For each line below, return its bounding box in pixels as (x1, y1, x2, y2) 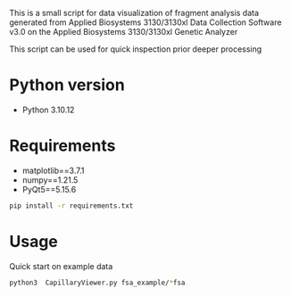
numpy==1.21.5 (21, 174, 79, 185)
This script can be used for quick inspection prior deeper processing (9, 44, 262, 54)
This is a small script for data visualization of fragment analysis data (9, 8, 260, 18)
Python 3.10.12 (21, 104, 75, 115)
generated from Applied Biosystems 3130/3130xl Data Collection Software (9, 17, 282, 28)
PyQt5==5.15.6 (21, 184, 77, 194)
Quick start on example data (9, 260, 113, 271)
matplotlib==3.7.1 (21, 165, 85, 176)
